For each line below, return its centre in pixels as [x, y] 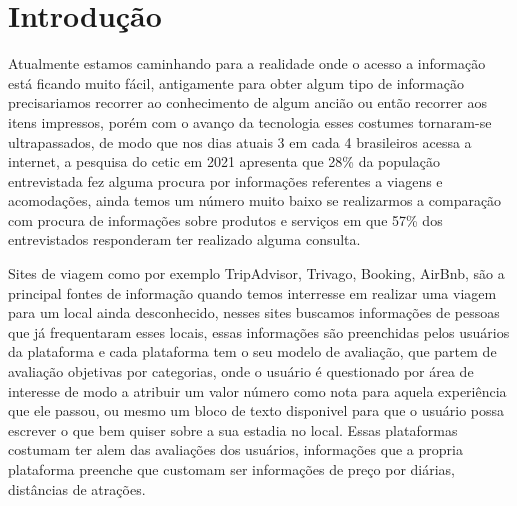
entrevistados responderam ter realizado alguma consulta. [184, 239]
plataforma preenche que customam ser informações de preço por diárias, [232, 469]
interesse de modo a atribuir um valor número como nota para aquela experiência [257, 390]
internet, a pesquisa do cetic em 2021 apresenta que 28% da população [224, 161]
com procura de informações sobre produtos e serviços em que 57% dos [225, 219]
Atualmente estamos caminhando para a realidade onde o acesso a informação [247, 63]
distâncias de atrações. [77, 488]
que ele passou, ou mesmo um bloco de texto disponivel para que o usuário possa [256, 410]
